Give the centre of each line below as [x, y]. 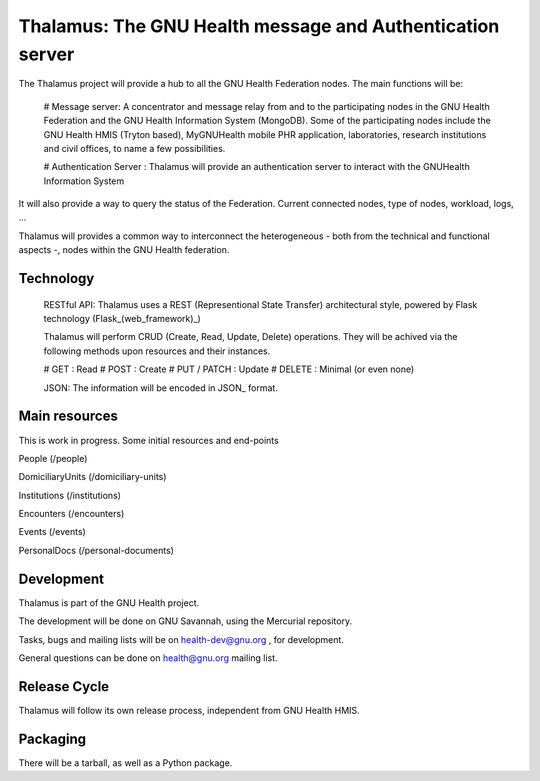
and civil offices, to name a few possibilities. [134, 148]
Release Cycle [64, 686]
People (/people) [53, 458]
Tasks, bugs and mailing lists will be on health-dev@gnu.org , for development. [181, 639]
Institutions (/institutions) [70, 495]
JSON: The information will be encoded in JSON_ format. [161, 387]
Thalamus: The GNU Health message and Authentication [259, 26]
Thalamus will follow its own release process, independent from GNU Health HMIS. [189, 710]
